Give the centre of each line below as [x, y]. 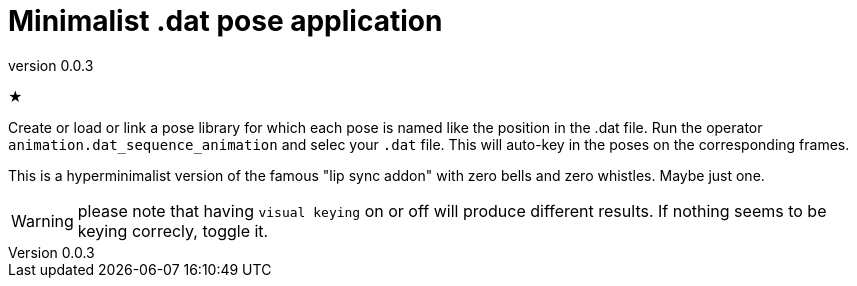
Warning [42, 220]
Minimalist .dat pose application [225, 21]
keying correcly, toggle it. [173, 230]
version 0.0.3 [51, 65]
